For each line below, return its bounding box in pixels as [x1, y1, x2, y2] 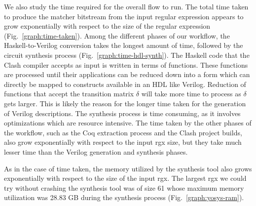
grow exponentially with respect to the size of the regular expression [4, 21, 211, 31]
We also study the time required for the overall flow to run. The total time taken [4, 1, 249, 11]
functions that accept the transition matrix [4, 88, 134, 99]
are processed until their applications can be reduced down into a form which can [4, 69, 250, 80]
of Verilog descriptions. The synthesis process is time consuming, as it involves [4, 108, 241, 118]
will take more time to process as [141, 88, 241, 99]
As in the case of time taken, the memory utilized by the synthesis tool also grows [4, 163, 252, 173]
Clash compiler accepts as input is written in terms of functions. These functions [4, 59, 248, 70]
